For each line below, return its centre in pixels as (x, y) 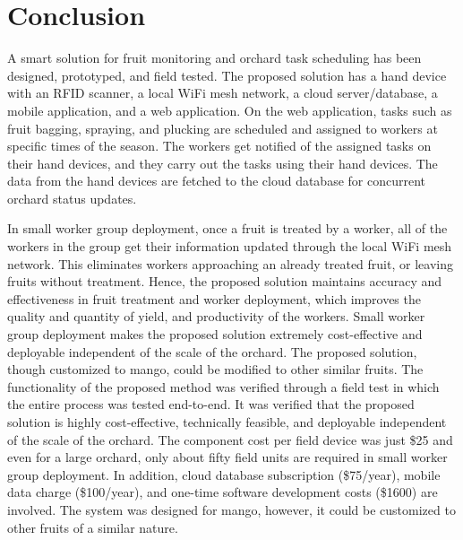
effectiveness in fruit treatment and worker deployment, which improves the (214, 298)
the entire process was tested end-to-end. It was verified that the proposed (211, 404)
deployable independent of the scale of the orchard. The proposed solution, (212, 351)
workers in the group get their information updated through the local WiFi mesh (230, 246)
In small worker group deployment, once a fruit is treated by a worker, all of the (227, 228)
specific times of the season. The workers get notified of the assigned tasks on (219, 146)
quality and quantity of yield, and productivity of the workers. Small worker (216, 316)
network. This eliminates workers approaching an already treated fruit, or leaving (230, 263)
